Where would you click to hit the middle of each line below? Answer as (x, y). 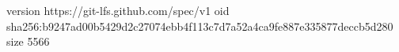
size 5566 (28, 41)
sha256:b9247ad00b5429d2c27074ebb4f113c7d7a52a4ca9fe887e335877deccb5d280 (200, 26)
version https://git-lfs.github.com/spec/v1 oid (118, 10)
